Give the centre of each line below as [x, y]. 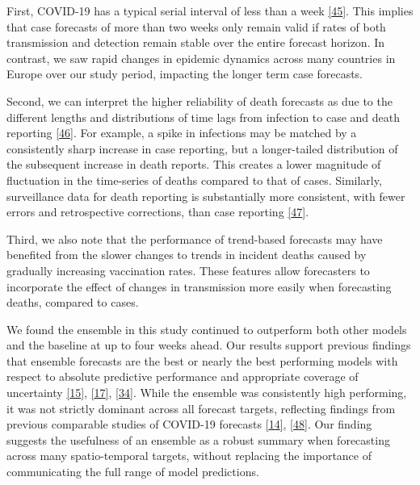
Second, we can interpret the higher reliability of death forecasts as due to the [199, 100]
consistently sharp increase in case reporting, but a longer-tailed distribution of [202, 148]
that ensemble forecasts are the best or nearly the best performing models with [202, 360]
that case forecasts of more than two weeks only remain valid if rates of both [196, 26]
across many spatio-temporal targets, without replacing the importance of [189, 456]
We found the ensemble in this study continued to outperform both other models [207, 329]
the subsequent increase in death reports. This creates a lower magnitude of [194, 164]
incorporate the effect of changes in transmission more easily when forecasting [199, 286]
